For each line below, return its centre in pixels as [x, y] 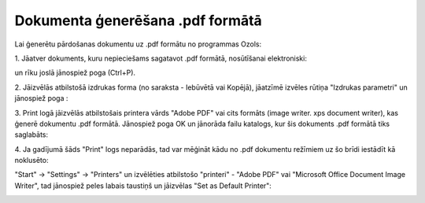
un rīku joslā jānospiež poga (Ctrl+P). [75, 73]
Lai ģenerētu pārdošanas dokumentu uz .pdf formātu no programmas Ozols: [138, 44]
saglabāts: [31, 135]
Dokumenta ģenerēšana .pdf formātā [139, 20]
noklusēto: [31, 161]
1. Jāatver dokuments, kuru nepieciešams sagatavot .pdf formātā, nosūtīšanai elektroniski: [161, 58]
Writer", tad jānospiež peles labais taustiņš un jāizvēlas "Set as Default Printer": [143, 186]
